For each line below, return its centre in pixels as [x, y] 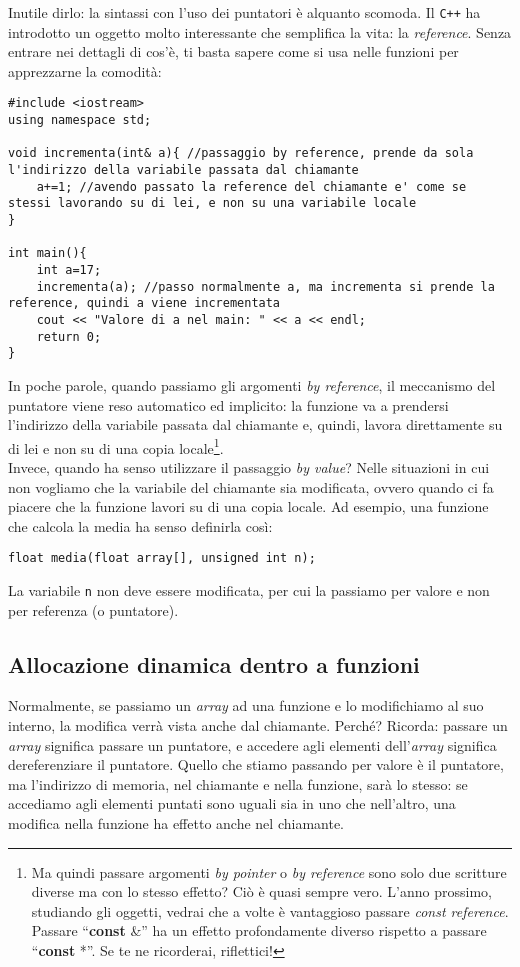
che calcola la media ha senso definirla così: [140, 525]
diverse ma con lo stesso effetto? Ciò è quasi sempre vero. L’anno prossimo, [261, 891]
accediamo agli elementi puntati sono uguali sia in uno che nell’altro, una [232, 803]
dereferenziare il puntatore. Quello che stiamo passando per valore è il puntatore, [256, 764]
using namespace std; [80, 120]
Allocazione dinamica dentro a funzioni [214, 663]
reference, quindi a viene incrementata [144, 303]
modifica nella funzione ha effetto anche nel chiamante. [176, 823]
